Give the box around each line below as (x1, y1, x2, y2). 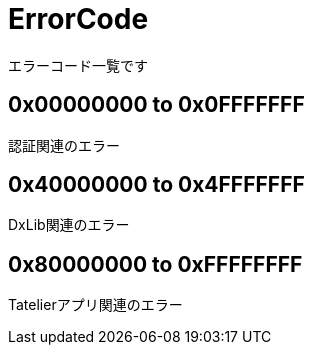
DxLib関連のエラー (8, 216, 130, 234)
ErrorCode (8, 2, 149, 36)
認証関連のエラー (8, 136, 120, 154)
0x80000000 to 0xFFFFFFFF (8, 251, 303, 277)
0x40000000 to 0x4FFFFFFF (8, 172, 305, 198)
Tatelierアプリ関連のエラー (8, 296, 183, 314)
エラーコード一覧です (8, 56, 148, 74)
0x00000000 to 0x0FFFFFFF (8, 92, 305, 118)
